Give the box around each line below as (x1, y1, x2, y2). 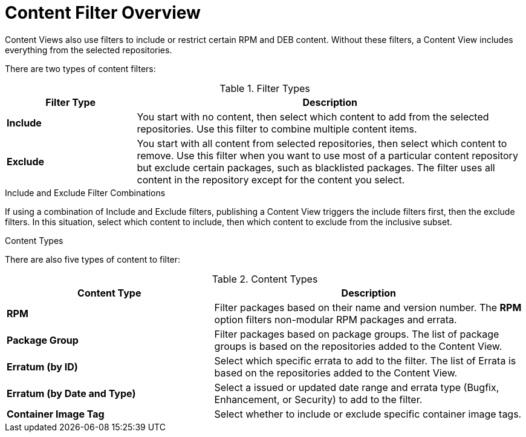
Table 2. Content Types (212, 272, 318, 285)
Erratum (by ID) (7, 360, 78, 373)
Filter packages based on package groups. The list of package (214, 327, 499, 340)
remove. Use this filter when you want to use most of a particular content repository (137, 149, 518, 162)
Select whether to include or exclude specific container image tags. (214, 407, 522, 420)
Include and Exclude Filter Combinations (5, 187, 166, 198)
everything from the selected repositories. (5, 44, 172, 55)
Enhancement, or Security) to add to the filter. (214, 393, 423, 406)
